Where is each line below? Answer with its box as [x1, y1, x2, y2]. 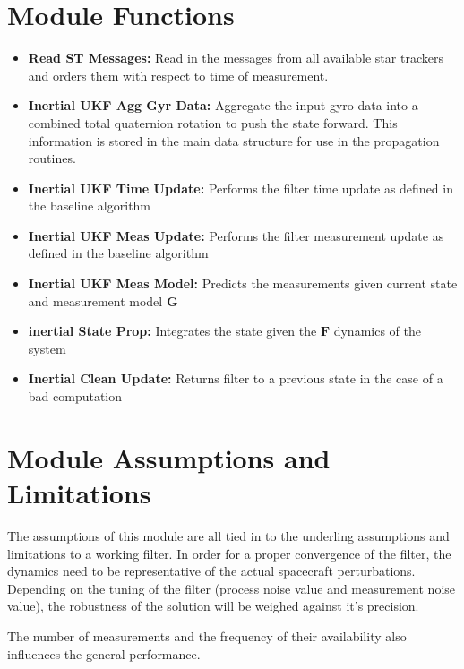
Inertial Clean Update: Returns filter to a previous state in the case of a [28, 369, 443, 388]
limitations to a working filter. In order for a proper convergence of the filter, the [7, 544, 451, 562]
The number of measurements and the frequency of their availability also [7, 626, 407, 645]
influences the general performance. [7, 644, 201, 663]
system [28, 339, 66, 357]
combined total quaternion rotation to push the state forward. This [28, 113, 398, 132]
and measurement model [28, 291, 163, 310]
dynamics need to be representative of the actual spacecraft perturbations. [7, 562, 416, 580]
